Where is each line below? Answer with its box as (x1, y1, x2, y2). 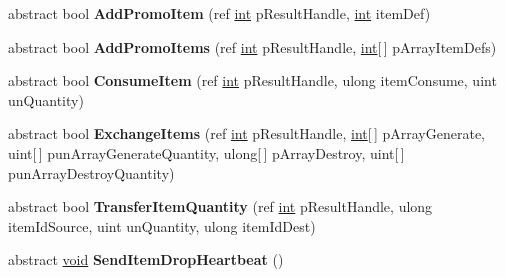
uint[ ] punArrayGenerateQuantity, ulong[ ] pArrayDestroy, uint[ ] (8, 142, 405, 163)
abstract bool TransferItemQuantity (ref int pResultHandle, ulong (8, 196, 433, 217)
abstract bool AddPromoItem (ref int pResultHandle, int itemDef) (8, 3, 431, 23)
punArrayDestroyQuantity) (8, 162, 175, 183)
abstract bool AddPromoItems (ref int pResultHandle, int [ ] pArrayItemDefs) (8, 36, 497, 57)
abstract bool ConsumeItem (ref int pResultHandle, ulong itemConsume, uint (8, 70, 497, 91)
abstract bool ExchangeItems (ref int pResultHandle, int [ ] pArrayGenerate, (8, 123, 486, 144)
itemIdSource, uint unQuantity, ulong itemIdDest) (8, 215, 316, 236)
